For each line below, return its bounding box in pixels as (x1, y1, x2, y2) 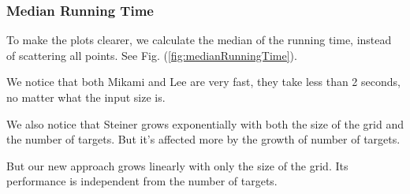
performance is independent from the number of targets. (6, 173, 278, 189)
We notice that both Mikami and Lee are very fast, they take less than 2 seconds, (6, 73, 401, 90)
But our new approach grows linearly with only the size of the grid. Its (6, 157, 348, 173)
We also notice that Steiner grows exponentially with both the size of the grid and (6, 115, 404, 132)
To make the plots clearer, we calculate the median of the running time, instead (6, 32, 392, 48)
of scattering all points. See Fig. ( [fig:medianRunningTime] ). (6, 47, 297, 63)
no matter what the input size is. (6, 89, 166, 105)
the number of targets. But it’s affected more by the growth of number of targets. (6, 131, 401, 147)
